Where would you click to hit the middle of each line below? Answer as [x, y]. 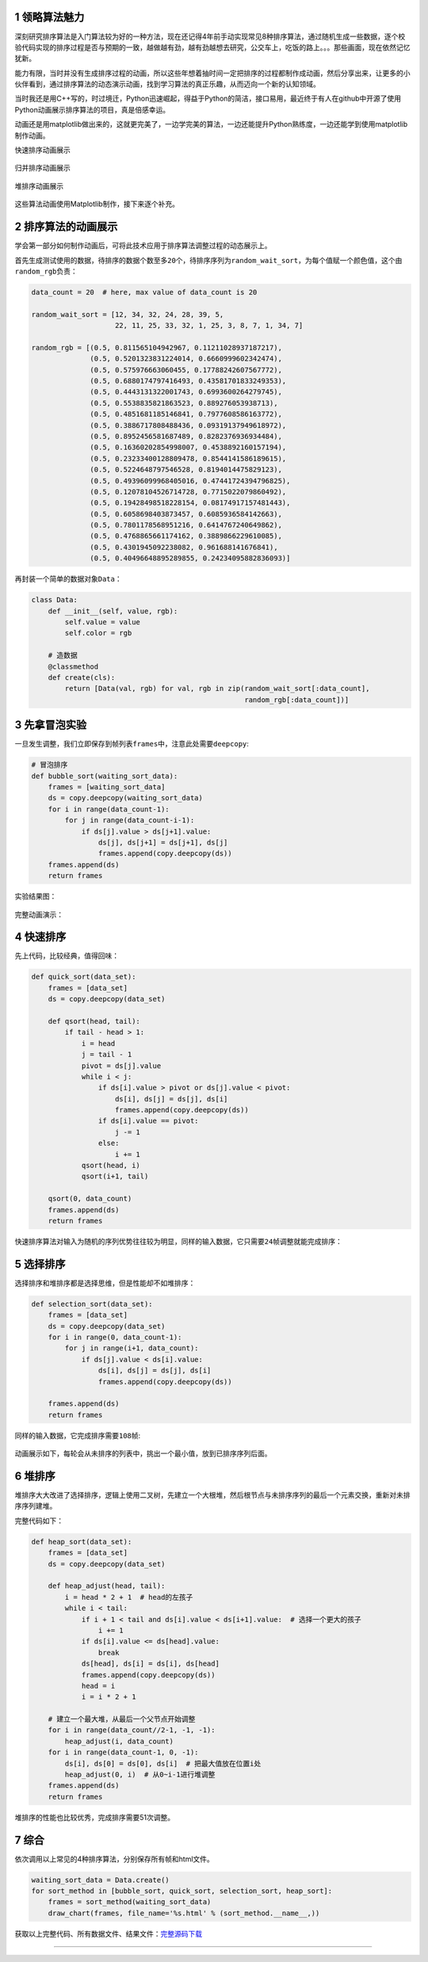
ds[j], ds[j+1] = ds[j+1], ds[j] [163, 842]
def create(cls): [82, 677]
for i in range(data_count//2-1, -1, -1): [132, 1730]
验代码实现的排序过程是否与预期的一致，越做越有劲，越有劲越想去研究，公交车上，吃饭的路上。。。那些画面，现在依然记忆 [212, 47]
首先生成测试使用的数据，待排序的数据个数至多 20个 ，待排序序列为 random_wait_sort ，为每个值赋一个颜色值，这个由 [208, 260]
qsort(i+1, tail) [115, 1176]
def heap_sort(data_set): [82, 1542]
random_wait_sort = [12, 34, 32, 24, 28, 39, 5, [128, 314]
